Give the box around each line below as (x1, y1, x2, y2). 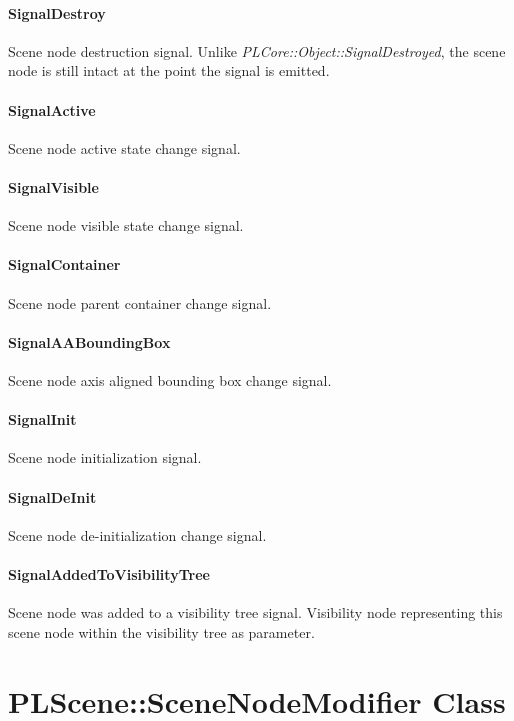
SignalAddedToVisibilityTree (8, 563, 210, 584)
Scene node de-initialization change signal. (8, 524, 267, 545)
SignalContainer (8, 254, 121, 275)
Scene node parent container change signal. (8, 292, 272, 313)
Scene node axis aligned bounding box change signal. (8, 369, 332, 390)
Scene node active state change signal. (8, 137, 241, 158)
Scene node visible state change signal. (8, 215, 244, 236)
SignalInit (8, 409, 77, 430)
